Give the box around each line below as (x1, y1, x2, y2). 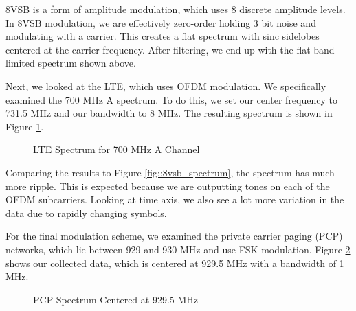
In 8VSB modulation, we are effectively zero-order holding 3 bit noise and (5, 15, 316, 30)
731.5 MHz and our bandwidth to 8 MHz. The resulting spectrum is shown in (5, 106, 333, 120)
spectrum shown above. (38, 56, 136, 70)
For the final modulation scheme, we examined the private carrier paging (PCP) (5, 229, 343, 243)
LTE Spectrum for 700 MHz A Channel (33, 142, 200, 157)
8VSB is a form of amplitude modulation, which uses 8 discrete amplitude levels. (5, 2, 346, 16)
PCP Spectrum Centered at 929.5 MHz (33, 292, 199, 306)
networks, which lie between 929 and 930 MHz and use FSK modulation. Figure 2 (5, 242, 351, 256)
